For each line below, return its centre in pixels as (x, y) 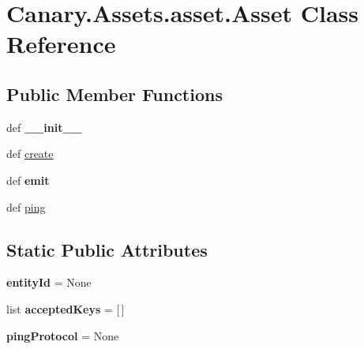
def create (30, 154)
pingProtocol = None (63, 335)
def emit (28, 180)
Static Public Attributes (107, 249)
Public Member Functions (114, 94)
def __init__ (44, 127)
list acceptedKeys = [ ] (66, 308)
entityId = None (49, 282)
